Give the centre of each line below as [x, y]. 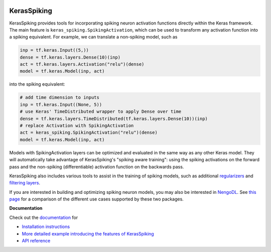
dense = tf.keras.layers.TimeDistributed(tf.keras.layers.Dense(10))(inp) [114, 118]
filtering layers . [25, 183]
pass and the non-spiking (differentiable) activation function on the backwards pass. [97, 167]
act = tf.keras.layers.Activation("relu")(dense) [82, 64]
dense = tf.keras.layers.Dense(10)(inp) [70, 57]
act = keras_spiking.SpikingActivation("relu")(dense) [89, 133]
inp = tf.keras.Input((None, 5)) [61, 104]
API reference [36, 241]
